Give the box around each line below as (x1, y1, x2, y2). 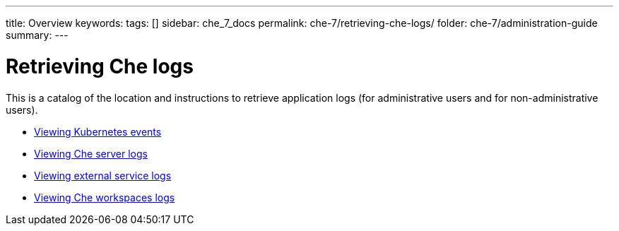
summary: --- (6, 29, 69, 41)
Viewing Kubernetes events (34, 125, 162, 138)
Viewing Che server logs (34, 147, 148, 160)
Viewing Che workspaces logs (34, 191, 175, 203)
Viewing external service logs (34, 169, 172, 182)
